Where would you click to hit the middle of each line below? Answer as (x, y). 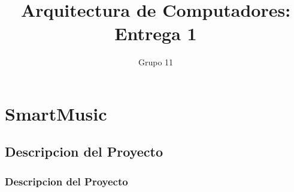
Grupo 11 (156, 62)
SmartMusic (56, 113)
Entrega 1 (156, 33)
